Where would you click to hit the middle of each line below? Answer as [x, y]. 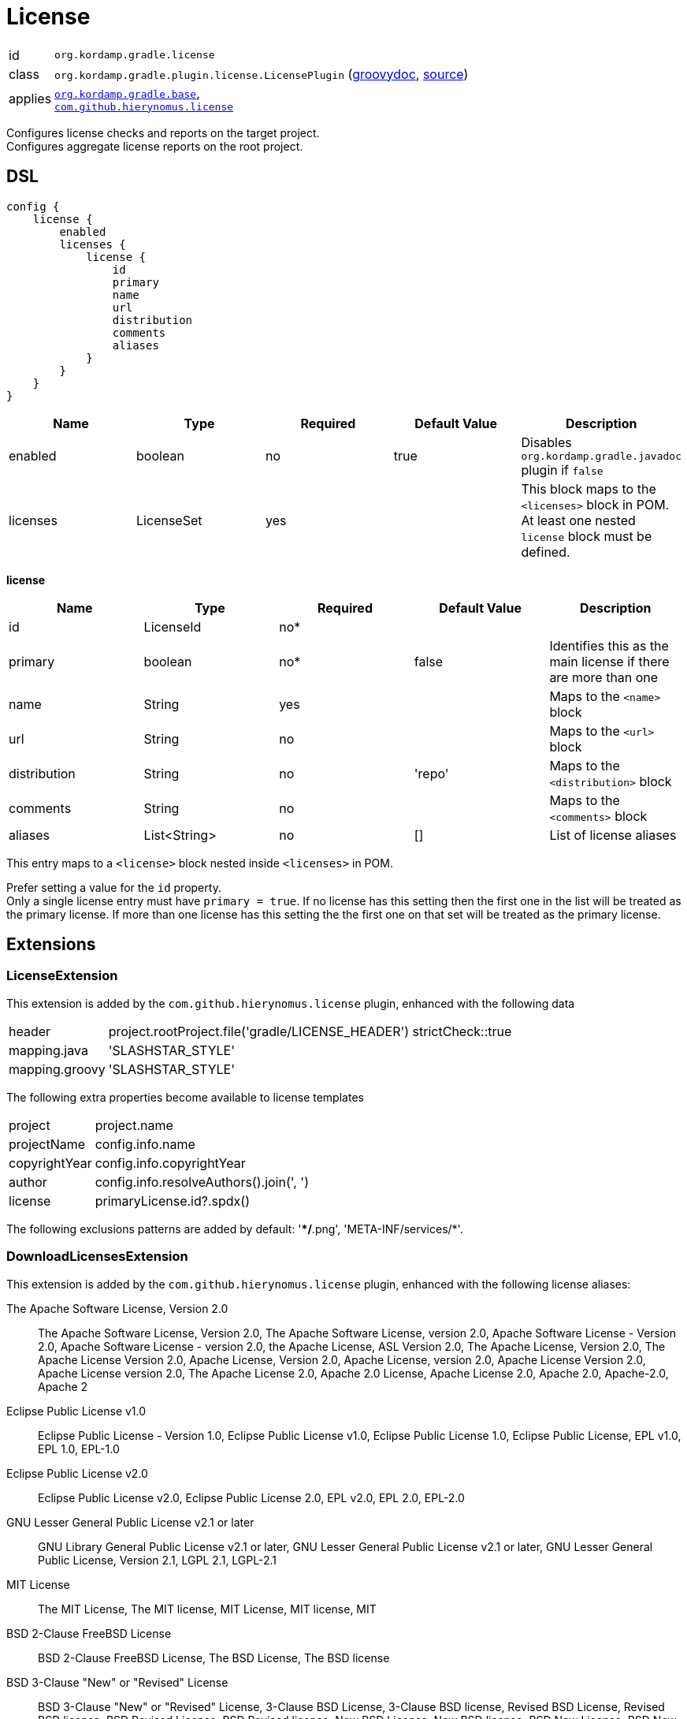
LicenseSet [169, 520]
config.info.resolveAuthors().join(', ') [202, 1182]
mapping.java [48, 1050]
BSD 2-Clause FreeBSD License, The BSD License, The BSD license [214, 1657]
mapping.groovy [57, 1069]
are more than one [604, 677]
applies [30, 99]
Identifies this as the [609, 645]
